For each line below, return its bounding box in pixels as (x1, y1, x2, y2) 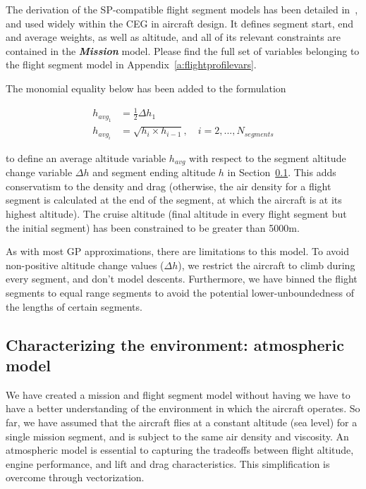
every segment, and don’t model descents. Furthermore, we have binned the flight (6, 271, 358, 286)
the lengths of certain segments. (6, 299, 142, 314)
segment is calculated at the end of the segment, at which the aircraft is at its (6, 192, 342, 207)
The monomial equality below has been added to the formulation (6, 80, 286, 95)
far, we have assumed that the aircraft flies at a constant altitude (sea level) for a (6, 414, 358, 429)
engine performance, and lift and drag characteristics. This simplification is (6, 456, 330, 471)
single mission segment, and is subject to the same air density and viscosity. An (6, 428, 349, 443)
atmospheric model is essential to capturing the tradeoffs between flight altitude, (6, 442, 354, 457)
